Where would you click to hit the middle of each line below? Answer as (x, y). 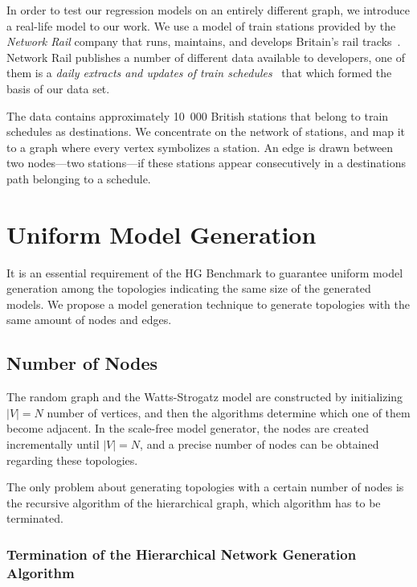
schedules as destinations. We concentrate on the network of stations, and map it (206, 131)
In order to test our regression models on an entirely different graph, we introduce (208, 10)
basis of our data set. (58, 88)
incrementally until (53, 444)
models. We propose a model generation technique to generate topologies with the (208, 304)
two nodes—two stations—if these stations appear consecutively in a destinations (206, 163)
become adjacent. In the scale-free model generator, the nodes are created (188, 428)
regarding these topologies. (72, 460)
